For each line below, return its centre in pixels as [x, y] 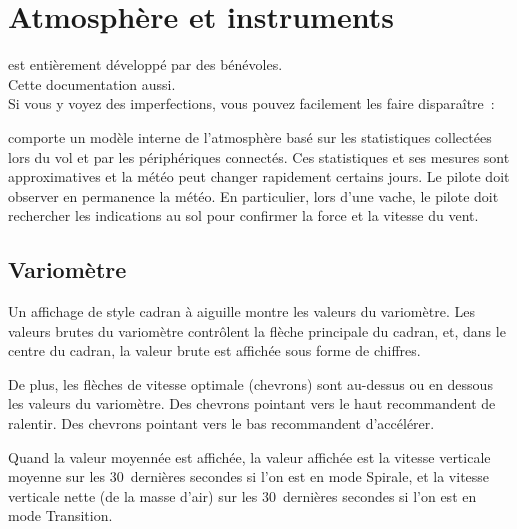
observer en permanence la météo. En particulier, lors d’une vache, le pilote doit [253, 195]
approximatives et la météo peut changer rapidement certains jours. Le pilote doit [259, 176]
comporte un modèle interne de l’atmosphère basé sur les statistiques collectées [250, 136]
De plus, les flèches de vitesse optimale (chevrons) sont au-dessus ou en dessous [250, 383]
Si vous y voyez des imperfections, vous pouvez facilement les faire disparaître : [251, 103]
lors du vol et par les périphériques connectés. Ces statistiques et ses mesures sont [259, 156]
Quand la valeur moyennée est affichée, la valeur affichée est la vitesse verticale [249, 456]
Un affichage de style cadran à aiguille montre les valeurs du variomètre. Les [241, 311]
